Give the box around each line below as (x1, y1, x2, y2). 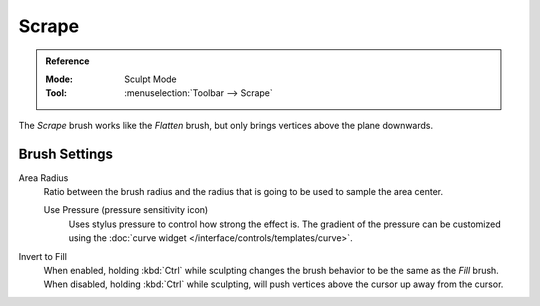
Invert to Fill (18, 250, 67, 262)
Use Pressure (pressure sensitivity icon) (43, 204, 209, 216)
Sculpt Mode (124, 73, 177, 85)
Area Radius (18, 171, 69, 184)
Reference (45, 55, 90, 67)
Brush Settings (18, 145, 114, 162)
